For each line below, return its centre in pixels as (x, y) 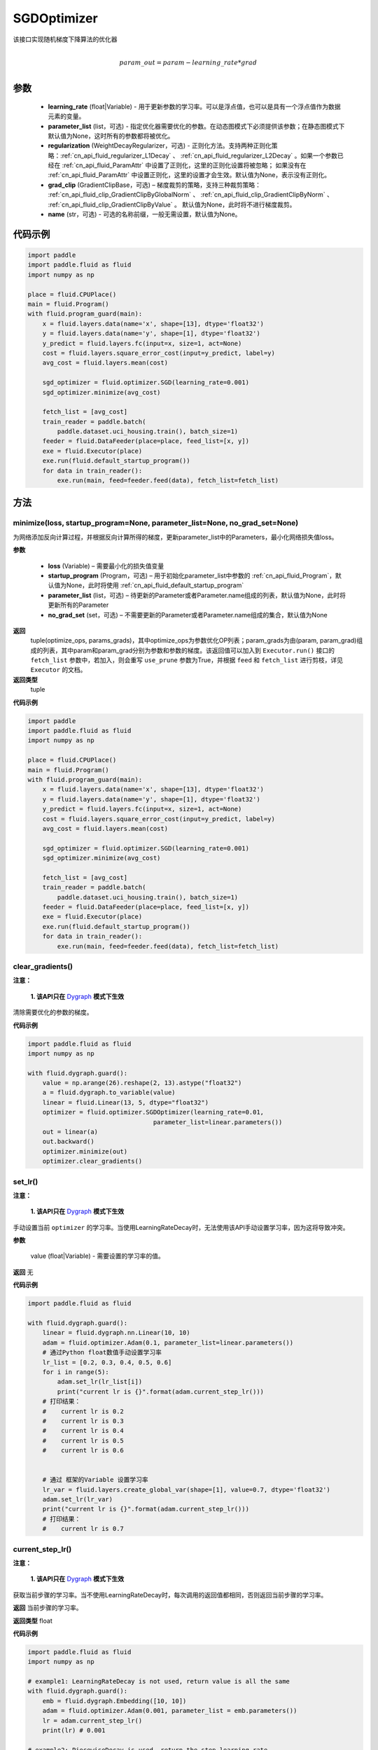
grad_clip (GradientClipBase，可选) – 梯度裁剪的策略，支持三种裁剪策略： (155, 185)
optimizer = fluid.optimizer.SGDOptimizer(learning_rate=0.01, (153, 1112)
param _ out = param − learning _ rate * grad (188, 62)
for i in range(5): (76, 1372)
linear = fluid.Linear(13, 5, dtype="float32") (126, 1102)
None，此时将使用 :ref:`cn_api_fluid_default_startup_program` (155, 585)
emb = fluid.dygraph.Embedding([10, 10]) (114, 1701)
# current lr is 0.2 (83, 1411)
